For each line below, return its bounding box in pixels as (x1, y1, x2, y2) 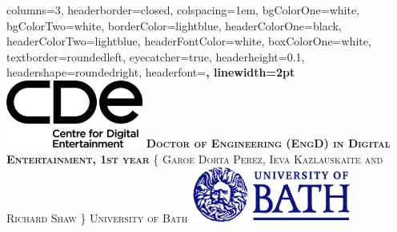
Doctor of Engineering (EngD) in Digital (146, 134, 391, 151)
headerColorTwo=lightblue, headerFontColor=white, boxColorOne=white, (6, 33, 371, 49)
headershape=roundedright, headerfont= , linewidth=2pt (6, 64, 295, 81)
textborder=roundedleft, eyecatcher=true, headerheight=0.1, (6, 48, 305, 65)
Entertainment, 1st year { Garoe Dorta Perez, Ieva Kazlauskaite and (6, 150, 383, 167)
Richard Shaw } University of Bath (6, 210, 188, 226)
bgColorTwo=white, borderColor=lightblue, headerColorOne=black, (6, 17, 342, 33)
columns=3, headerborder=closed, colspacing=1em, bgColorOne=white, (6, 2, 360, 18)
